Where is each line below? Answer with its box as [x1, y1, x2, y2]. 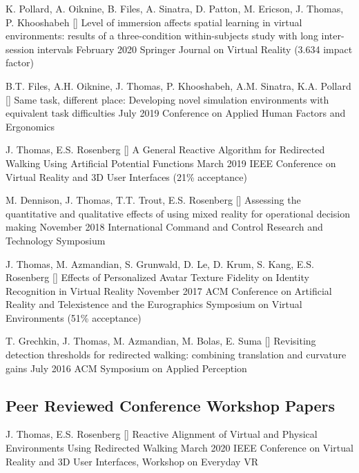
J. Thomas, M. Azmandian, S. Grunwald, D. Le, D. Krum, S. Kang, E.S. [6, 256, 314, 271]
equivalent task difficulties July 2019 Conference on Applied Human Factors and [6, 106, 346, 120]
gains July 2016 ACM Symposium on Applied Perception [6, 360, 247, 375]
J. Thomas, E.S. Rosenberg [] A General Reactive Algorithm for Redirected [6, 142, 325, 157]
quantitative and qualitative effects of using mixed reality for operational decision [6, 206, 350, 220]
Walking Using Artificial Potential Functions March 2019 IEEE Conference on [6, 155, 336, 170]
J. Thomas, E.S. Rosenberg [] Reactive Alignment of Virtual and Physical [6, 427, 318, 441]
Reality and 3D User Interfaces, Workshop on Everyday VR [6, 454, 258, 468]
